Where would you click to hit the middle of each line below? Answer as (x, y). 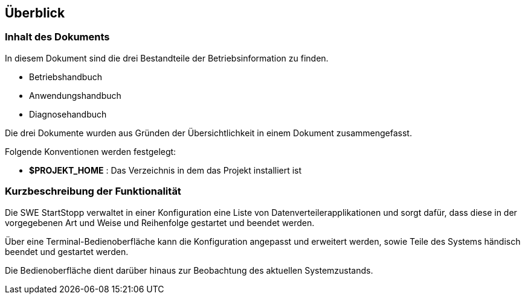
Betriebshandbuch (66, 77)
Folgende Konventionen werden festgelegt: (91, 151)
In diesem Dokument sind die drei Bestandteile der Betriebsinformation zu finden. (167, 58)
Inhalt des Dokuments (57, 37)
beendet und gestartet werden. (67, 251)
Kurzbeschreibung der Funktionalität (93, 191)
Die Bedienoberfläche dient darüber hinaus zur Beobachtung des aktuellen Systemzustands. (189, 270)
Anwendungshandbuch (75, 95)
